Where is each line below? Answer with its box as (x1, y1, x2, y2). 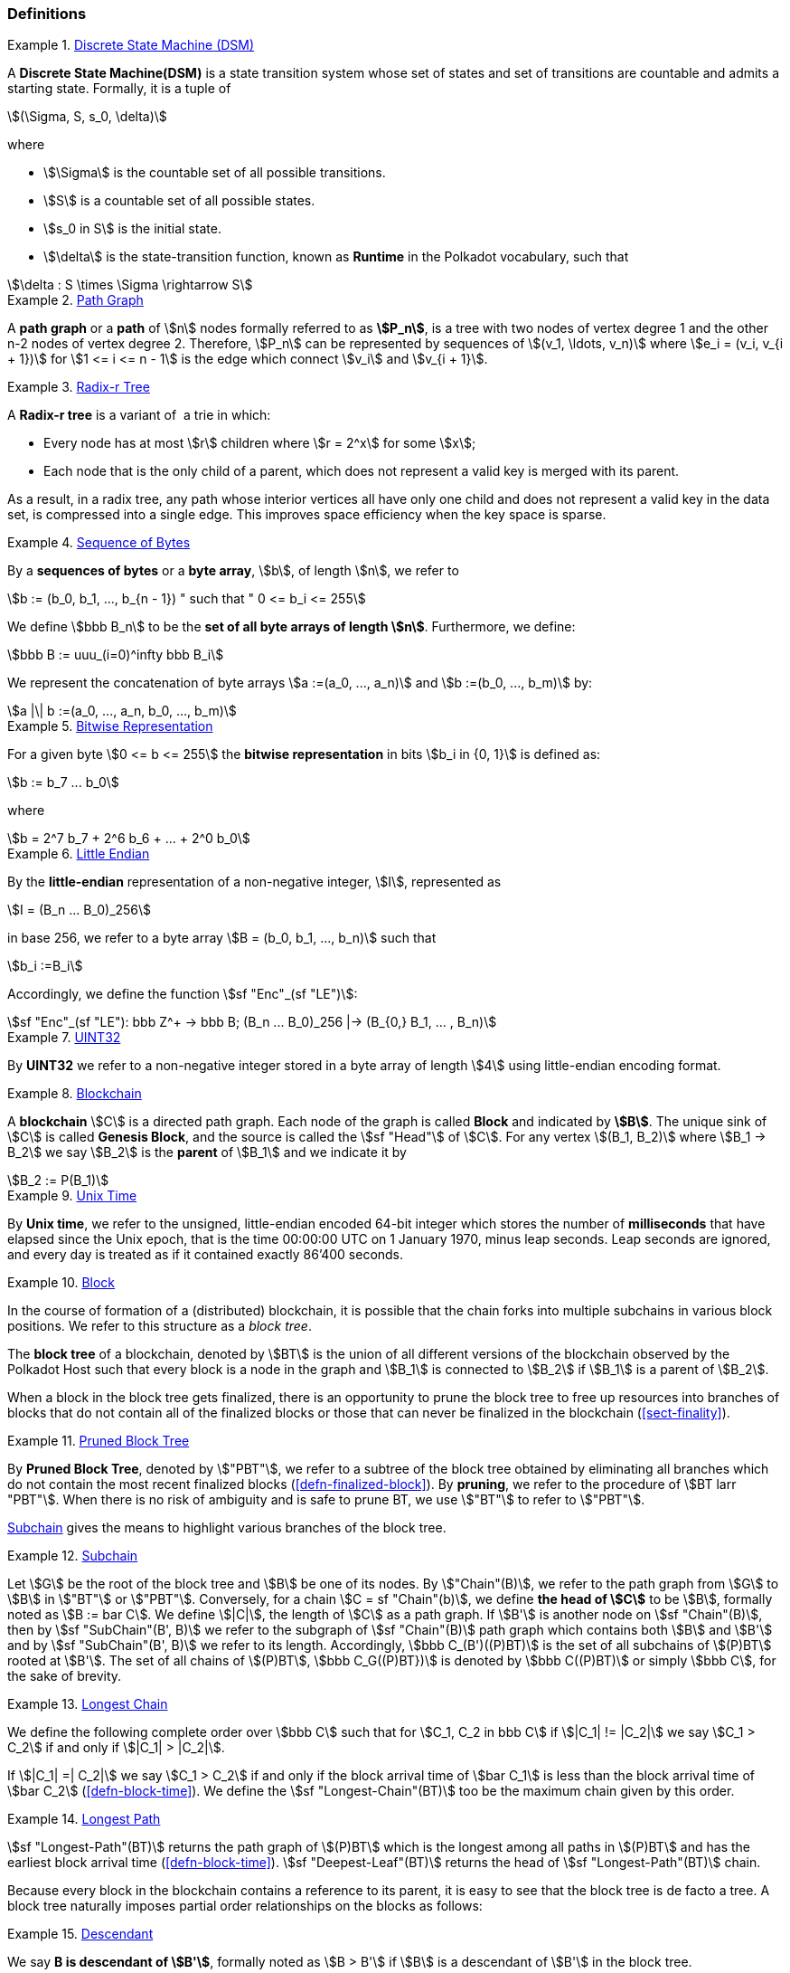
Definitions (7, 5, 87, 23)
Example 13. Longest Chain (7, 1696, 168, 1712)
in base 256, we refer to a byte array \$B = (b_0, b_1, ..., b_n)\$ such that (7, 930, 437, 946)
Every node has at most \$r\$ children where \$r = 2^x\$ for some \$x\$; (43, 435, 476, 451)
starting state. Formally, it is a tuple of (7, 81, 231, 97)
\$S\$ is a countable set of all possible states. (43, 193, 315, 209)
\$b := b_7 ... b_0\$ (7, 774, 119, 791)
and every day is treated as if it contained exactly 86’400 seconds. (7, 1247, 404, 1263)
